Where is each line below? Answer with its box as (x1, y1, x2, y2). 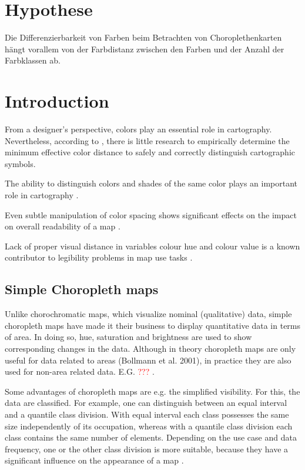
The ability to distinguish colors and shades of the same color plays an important (5, 177, 298, 189)
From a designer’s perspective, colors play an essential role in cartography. (5, 123, 272, 135)
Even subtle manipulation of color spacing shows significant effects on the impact (5, 208, 297, 221)
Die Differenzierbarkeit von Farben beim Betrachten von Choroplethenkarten (5, 31, 282, 44)
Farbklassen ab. (5, 54, 61, 66)
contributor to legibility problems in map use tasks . (5, 251, 193, 264)
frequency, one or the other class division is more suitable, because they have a (5, 442, 289, 455)
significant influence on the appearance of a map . (5, 454, 184, 466)
